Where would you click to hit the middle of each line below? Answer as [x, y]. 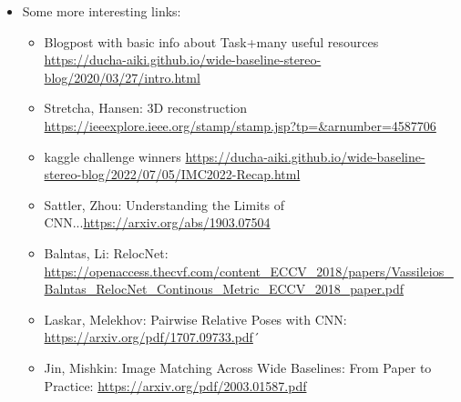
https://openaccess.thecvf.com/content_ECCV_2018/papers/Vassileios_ [249, 271]
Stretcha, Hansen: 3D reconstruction [146, 108]
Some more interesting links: [102, 11]
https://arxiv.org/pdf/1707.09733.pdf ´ [152, 337]
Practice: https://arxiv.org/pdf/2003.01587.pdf [175, 385]
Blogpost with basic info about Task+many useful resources [211, 41]
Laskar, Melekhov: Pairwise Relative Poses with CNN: [195, 319]
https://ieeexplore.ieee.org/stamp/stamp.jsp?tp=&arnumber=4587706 [240, 125]
